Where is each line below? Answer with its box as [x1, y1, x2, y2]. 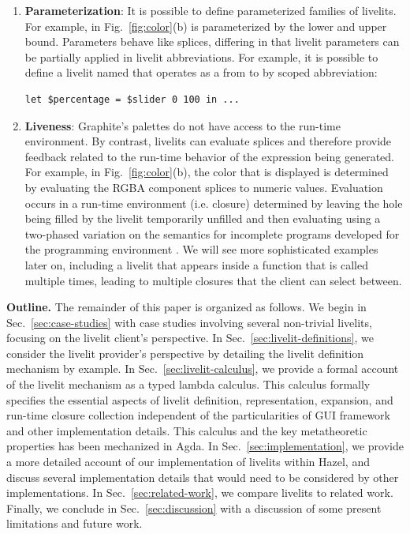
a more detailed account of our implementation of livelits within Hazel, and [6, 453, 370, 470]
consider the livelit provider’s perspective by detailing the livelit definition [6, 344, 364, 361]
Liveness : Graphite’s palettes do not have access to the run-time [24, 117, 341, 133]
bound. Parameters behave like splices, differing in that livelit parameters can [24, 33, 400, 50]
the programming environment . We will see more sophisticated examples [24, 241, 378, 258]
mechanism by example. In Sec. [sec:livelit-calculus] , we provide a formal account [6, 360, 399, 377]
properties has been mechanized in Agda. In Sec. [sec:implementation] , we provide [6, 438, 404, 454]
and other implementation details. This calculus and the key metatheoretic [6, 422, 367, 438]
